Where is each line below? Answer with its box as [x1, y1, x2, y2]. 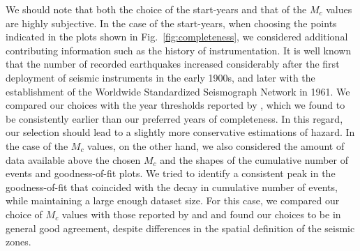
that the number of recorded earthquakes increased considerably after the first [6, 56, 340, 71]
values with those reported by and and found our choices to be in [61, 206, 341, 221]
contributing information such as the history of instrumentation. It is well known [6, 43, 352, 57]
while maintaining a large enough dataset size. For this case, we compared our [6, 193, 340, 208]
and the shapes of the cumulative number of [160, 152, 348, 167]
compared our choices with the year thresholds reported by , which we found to [6, 98, 345, 112]
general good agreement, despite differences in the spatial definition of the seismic [6, 220, 355, 235]
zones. [6, 234, 31, 249]
